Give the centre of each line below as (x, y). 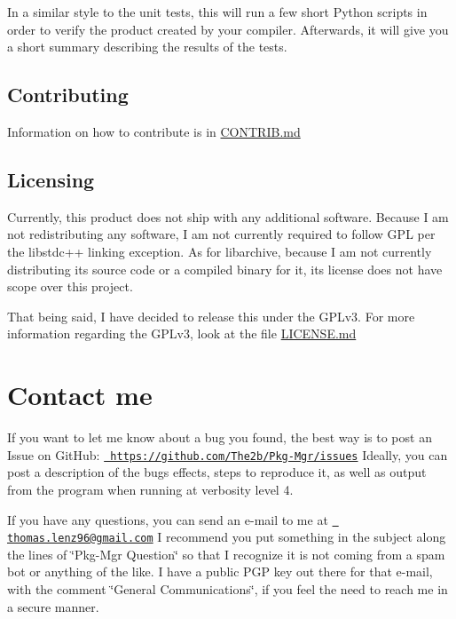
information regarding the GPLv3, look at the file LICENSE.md (182, 333)
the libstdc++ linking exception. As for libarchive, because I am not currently (220, 251)
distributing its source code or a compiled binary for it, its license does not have (225, 269)
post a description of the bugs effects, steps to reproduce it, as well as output (217, 472)
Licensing (51, 179)
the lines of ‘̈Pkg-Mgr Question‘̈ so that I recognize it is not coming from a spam (226, 554)
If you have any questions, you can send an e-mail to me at (168, 519)
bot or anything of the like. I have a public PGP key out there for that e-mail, (220, 571)
